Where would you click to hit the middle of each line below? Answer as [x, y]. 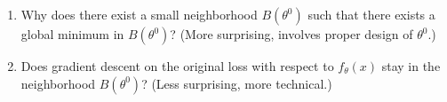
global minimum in [72, 34]
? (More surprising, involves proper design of [291, 34]
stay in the [411, 66]
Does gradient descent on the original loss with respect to [177, 66]
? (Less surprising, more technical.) [237, 83]
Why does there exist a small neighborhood [139, 14]
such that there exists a [371, 14]
